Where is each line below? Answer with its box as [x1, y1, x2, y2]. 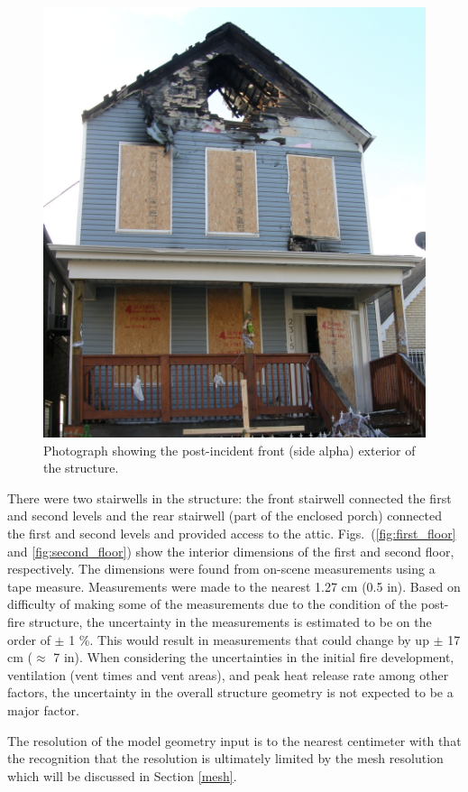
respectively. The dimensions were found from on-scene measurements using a [7, 559, 436, 578]
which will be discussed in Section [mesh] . [7, 766, 237, 785]
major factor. [7, 701, 79, 720]
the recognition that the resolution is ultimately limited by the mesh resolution [7, 749, 444, 768]
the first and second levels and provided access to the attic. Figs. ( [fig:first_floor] [7, 524, 456, 543]
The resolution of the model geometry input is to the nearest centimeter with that [7, 731, 462, 750]
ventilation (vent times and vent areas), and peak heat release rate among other [7, 665, 449, 684]
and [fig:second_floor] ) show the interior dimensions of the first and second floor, [7, 541, 454, 560]
